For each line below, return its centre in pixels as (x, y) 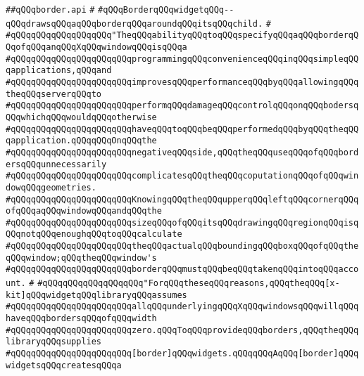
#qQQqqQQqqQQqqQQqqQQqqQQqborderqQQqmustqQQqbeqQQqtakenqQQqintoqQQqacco (182, 270)
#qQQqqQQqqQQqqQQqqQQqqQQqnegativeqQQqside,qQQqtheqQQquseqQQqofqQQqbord (182, 152)
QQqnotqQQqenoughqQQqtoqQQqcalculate (94, 234)
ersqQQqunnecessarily (56, 164)
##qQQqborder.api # (50, 10)
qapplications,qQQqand (59, 71)
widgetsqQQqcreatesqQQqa (64, 365)
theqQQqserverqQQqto (54, 94)
